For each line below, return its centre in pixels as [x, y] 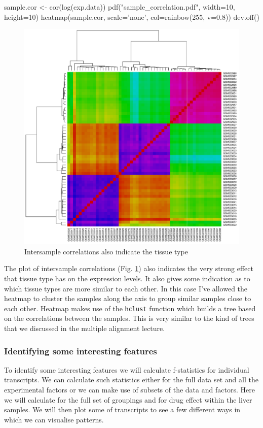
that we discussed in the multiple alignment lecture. [85, 328]
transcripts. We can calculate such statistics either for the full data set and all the [131, 380]
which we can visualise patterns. [54, 419]
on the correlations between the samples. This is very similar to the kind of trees [129, 318]
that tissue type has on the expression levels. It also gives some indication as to [127, 278]
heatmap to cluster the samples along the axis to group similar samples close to [128, 298]
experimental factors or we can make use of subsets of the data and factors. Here [129, 389]
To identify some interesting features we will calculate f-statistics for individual [127, 369]
